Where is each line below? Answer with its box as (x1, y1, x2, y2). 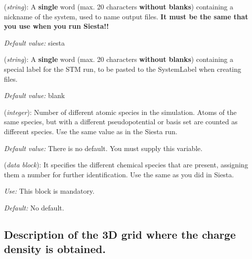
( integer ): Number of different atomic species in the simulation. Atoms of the (4, 106, 237, 117)
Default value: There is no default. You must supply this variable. (4, 143, 203, 153)
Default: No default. (4, 202, 64, 212)
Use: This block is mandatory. (4, 186, 95, 196)
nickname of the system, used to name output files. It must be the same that (4, 11, 249, 21)
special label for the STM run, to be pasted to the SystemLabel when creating (4, 63, 242, 74)
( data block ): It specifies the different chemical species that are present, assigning (4, 159, 248, 170)
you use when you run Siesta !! (4, 21, 109, 31)
